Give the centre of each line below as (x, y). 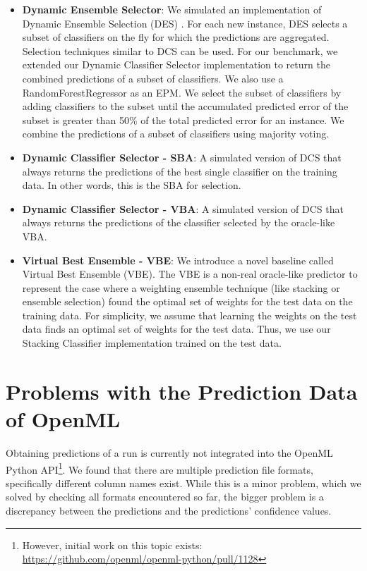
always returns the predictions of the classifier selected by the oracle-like (179, 222)
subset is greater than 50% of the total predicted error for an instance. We (183, 119)
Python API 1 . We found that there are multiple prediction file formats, (160, 468)
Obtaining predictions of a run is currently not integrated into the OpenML (169, 452)
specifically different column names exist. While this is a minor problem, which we (183, 483)
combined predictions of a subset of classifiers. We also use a (153, 78)
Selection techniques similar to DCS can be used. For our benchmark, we (180, 50)
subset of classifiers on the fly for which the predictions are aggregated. (176, 37)
